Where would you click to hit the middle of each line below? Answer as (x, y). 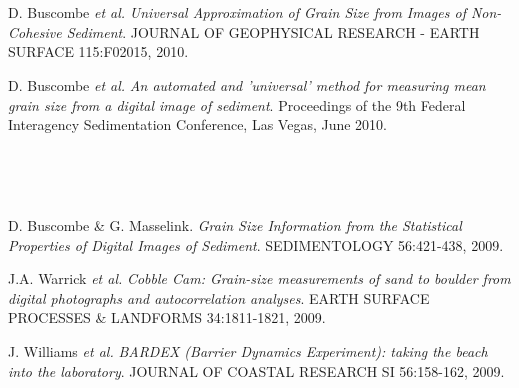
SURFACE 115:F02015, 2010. (98, 51)
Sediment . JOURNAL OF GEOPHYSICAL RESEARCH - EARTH (273, 31)
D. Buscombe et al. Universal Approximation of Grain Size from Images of (237, 12)
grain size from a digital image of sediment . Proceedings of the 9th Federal (237, 104)
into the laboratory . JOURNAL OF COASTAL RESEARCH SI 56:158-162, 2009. (256, 370)
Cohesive (35, 31)
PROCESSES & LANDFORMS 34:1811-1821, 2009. (167, 317)
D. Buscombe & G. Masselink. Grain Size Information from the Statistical (235, 224)
